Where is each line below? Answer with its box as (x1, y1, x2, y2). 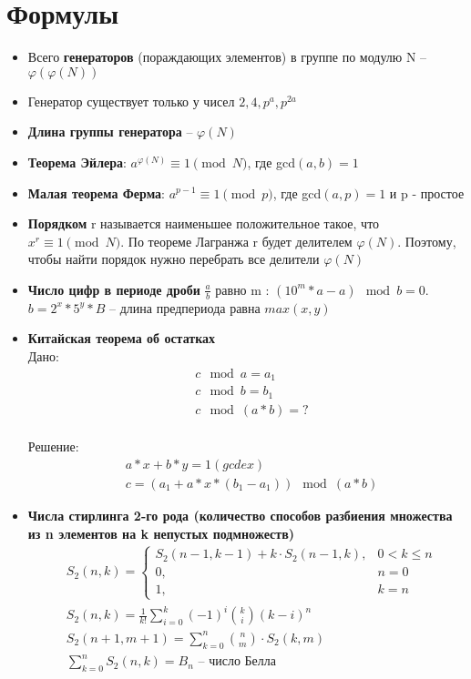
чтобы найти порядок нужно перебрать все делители (27, 249, 320, 269)
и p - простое (389, 183, 465, 202)
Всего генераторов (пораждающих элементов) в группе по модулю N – (27, 47, 427, 66)
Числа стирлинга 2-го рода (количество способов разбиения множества (27, 505, 453, 524)
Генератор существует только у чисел (27, 91, 235, 110)
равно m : (215, 279, 270, 299)
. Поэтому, (397, 231, 456, 250)
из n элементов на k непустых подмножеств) (27, 523, 294, 542)
